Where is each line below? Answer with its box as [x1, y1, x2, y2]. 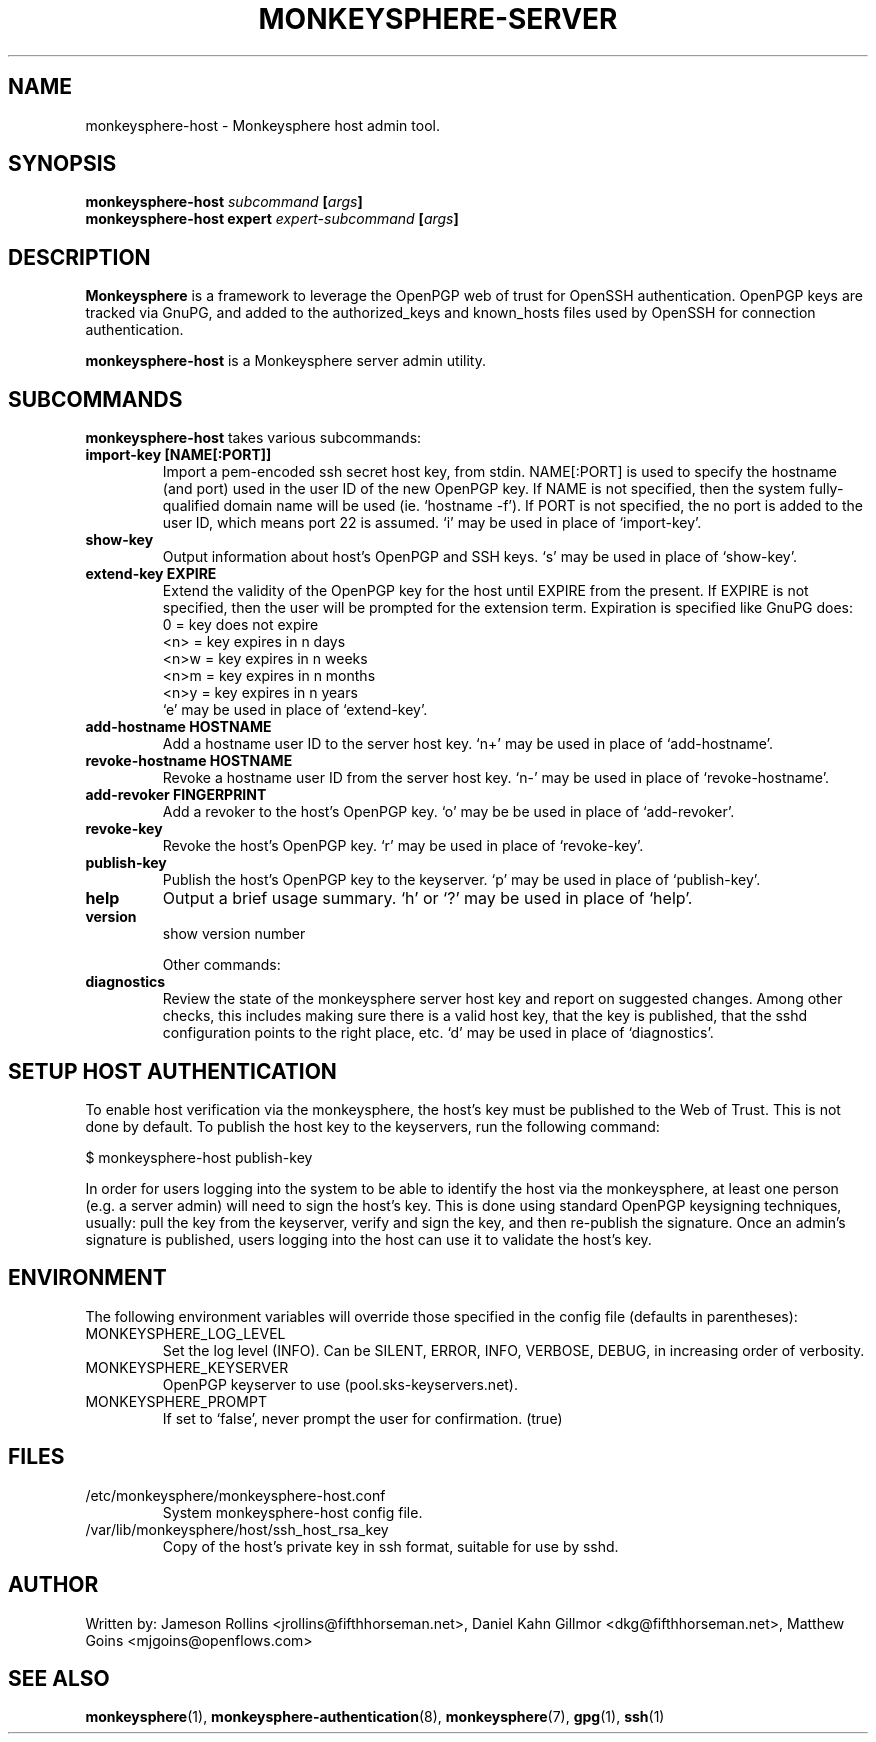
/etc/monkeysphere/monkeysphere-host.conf [85, 1486, 386, 1504]
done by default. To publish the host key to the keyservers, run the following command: [85, 1117, 660, 1135]
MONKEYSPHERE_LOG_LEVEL [85, 1324, 286, 1342]
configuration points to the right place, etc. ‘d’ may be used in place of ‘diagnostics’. [162, 1024, 714, 1042]
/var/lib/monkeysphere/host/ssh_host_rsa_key [85, 1520, 389, 1538]
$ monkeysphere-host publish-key [85, 1148, 313, 1166]
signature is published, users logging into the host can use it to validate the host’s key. [85, 1230, 652, 1248]
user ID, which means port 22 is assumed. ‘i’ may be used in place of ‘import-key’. [162, 514, 702, 532]
